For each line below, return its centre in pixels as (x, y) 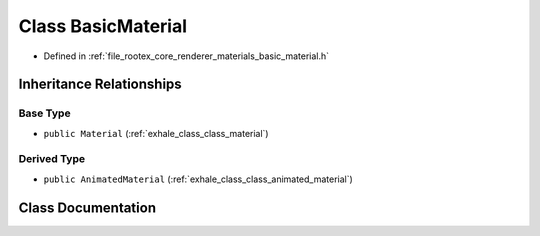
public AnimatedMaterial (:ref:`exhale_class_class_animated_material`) (198, 179)
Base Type (44, 113)
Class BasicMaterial (103, 26)
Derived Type (51, 159)
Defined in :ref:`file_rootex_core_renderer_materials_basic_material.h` (186, 56)
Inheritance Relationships (100, 84)
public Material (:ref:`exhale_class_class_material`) (156, 133)
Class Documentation (87, 207)
